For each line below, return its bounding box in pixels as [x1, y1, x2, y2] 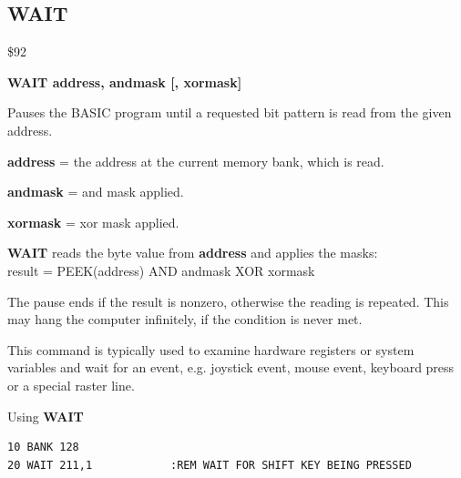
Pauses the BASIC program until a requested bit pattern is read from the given [7, 103, 452, 122]
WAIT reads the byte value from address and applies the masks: [7, 243, 378, 262]
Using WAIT [7, 406, 84, 425]
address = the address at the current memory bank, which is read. [7, 151, 384, 170]
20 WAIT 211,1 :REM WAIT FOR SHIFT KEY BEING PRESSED [7, 458, 412, 472]
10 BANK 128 [7, 441, 79, 454]
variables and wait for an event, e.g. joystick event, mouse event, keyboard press [7, 358, 455, 377]
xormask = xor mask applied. [7, 212, 179, 231]
